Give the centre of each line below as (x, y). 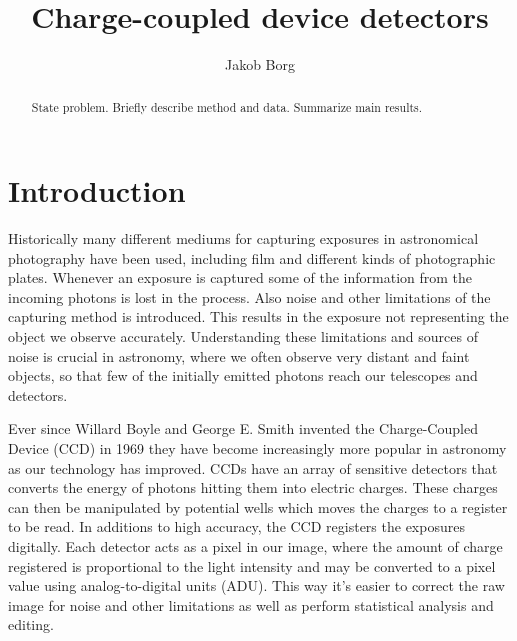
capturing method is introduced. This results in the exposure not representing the (258, 316)
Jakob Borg (260, 64)
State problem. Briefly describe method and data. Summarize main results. (227, 106)
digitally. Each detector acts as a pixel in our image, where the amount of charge (255, 546)
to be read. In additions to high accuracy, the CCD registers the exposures (236, 526)
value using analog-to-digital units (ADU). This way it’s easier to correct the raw (256, 585)
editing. (31, 624)
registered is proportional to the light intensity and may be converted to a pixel (252, 565)
